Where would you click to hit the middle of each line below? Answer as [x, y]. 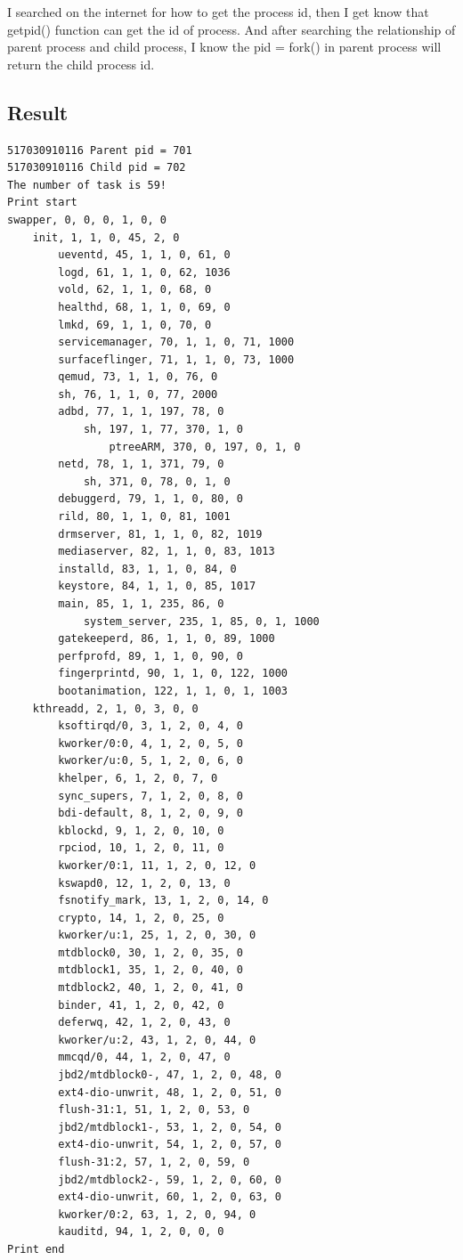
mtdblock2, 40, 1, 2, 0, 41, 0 [150, 988]
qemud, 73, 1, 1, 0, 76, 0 [138, 377]
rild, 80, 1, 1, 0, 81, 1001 [144, 517]
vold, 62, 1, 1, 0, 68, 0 [135, 290]
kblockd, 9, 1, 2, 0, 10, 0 [141, 830]
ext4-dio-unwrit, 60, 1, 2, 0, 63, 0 [170, 1197]
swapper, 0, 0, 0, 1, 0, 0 [87, 219]
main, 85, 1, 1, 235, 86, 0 [141, 604]
